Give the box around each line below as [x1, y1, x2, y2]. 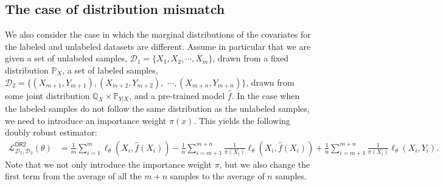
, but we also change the [219, 157, 310, 170]
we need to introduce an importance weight [5, 114, 167, 126]
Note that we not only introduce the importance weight [5, 157, 212, 170]
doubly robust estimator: [5, 126, 97, 139]
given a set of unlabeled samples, [5, 52, 127, 64]
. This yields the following [194, 114, 290, 126]
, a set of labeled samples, [62, 63, 158, 76]
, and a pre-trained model [129, 89, 225, 102]
